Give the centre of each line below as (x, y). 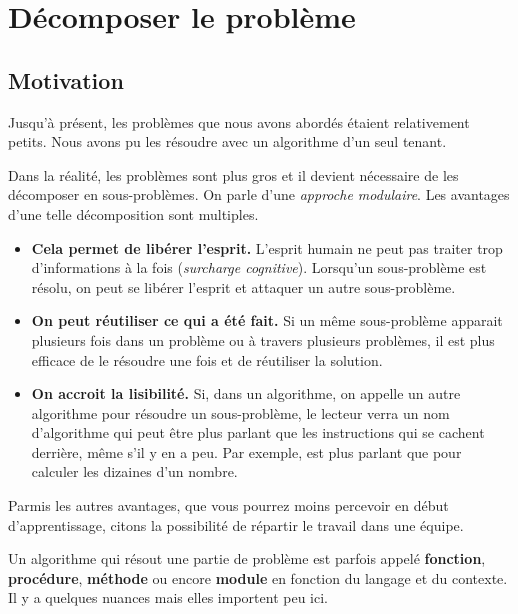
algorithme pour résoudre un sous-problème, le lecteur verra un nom (240, 412)
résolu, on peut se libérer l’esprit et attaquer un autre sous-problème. (243, 286)
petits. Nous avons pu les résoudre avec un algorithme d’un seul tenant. (227, 141)
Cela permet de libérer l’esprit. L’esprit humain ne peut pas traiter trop (267, 247)
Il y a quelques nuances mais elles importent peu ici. (168, 597)
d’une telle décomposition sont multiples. (133, 213)
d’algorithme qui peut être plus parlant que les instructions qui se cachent (258, 432)
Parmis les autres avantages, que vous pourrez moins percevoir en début (228, 505)
